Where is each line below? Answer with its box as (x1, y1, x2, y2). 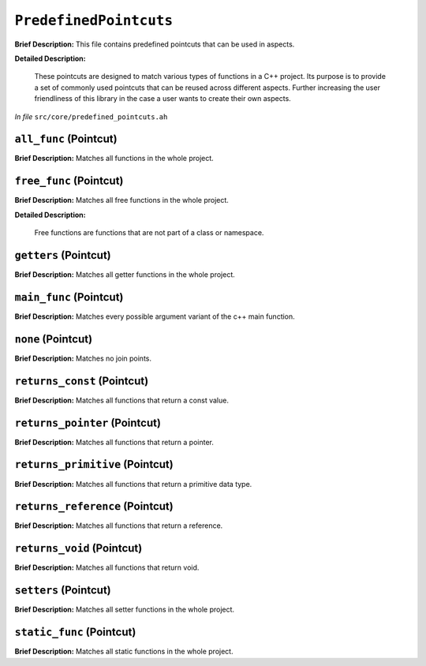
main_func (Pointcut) (14, 290, 124, 304)
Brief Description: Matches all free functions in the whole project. (14, 196, 229, 205)
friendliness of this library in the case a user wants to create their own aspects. (34, 94, 291, 103)
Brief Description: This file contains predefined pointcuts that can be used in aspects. (14, 39, 295, 49)
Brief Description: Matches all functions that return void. (14, 563, 200, 572)
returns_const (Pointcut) (14, 374, 149, 387)
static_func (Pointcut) (14, 626, 136, 639)
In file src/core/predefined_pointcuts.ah (14, 111, 168, 122)
